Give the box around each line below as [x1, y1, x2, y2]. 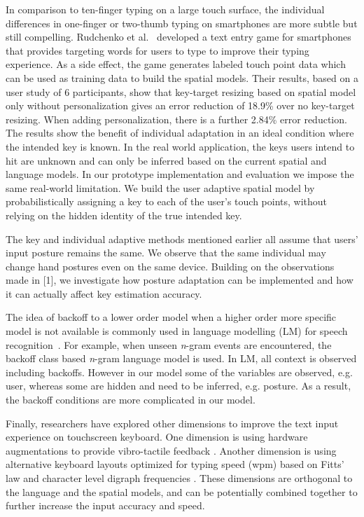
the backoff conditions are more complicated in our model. [6, 392, 255, 407]
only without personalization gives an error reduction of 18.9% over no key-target [6, 98, 355, 113]
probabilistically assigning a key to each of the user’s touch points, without [6, 194, 328, 209]
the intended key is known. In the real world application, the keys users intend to [6, 139, 355, 153]
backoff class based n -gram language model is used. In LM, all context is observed [6, 351, 357, 366]
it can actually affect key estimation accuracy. [6, 286, 202, 301]
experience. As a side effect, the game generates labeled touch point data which [6, 57, 346, 71]
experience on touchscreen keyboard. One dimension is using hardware [6, 429, 308, 444]
